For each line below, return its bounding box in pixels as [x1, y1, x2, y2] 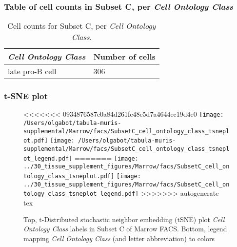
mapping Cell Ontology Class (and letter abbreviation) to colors [23, 233, 215, 243]
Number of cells [93, 51, 156, 62]
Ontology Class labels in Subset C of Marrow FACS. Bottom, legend [23, 224, 227, 234]
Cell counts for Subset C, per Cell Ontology [7, 20, 156, 32]
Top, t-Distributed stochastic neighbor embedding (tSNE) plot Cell [23, 214, 225, 224]
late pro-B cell [8, 65, 57, 77]
